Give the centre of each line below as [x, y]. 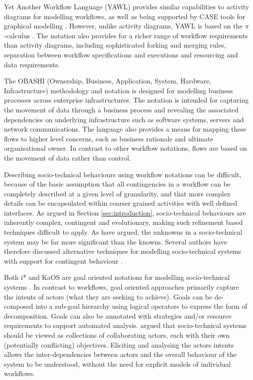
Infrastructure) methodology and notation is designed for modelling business [119, 90]
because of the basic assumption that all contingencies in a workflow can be [117, 184]
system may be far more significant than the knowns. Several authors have [115, 241]
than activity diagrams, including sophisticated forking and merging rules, [115, 45]
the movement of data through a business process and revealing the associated [121, 109]
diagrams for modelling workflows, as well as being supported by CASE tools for [125, 16]
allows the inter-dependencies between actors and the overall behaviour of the [120, 354]
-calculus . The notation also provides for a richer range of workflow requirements [126, 35]
